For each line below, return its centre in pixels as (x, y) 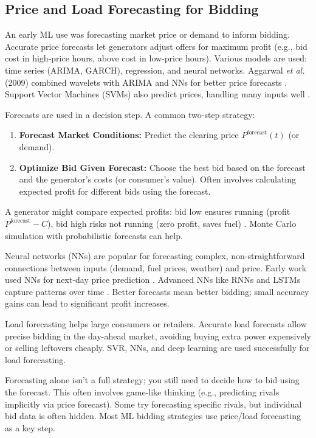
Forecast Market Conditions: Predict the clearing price (129, 135)
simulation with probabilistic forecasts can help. (94, 235)
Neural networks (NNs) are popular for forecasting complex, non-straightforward (155, 256)
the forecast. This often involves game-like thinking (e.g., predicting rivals (142, 392)
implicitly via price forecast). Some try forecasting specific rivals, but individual (153, 404)
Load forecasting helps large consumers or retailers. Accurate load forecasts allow (156, 324)
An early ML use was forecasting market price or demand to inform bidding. (147, 34)
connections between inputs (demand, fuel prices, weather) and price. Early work (156, 267)
